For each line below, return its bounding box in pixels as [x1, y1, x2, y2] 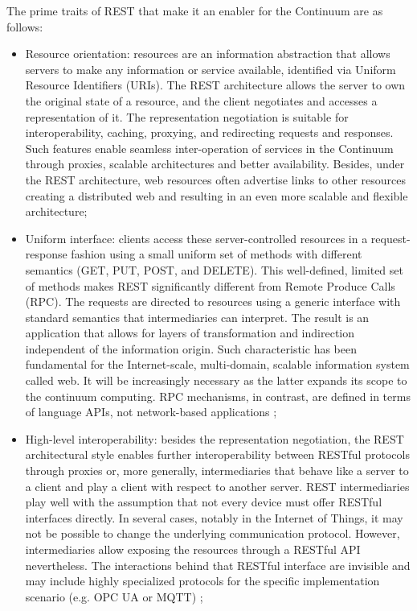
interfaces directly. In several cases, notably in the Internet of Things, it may [25, 509, 403, 526]
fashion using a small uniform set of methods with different [71, 246, 362, 262]
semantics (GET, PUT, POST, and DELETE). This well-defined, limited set [25, 261, 403, 278]
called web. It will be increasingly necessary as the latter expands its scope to [25, 372, 407, 389]
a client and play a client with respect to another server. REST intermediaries [25, 477, 410, 494]
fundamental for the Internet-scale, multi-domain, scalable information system [25, 356, 410, 373]
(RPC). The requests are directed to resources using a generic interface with [25, 293, 401, 310]
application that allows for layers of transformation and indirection [25, 324, 355, 341]
